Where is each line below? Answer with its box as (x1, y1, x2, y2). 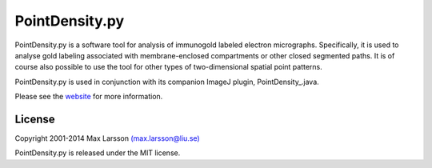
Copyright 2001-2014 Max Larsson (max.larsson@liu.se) (14, 134, 200, 143)
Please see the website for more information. (14, 92, 163, 102)
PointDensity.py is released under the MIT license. (14, 148, 181, 158)
